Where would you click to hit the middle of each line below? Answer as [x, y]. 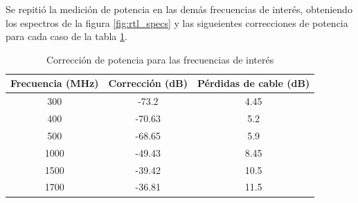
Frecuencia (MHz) [55, 83]
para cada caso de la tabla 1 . [66, 36]
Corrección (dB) [148, 83]
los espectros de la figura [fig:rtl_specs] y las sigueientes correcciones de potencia [177, 22]
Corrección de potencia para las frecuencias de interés [160, 59]
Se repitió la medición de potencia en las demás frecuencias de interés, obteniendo [179, 9]
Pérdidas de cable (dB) [254, 83]
